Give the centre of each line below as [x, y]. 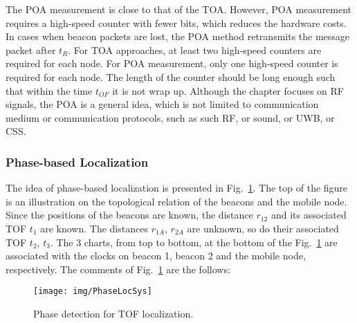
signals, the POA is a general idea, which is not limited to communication [162, 104]
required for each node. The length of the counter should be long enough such [171, 76]
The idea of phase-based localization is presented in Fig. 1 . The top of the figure [177, 188]
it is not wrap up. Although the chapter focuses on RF [228, 90]
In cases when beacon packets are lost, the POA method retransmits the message [178, 36]
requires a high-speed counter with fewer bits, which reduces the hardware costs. [176, 22]
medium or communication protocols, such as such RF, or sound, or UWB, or [170, 117]
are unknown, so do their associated [263, 228]
